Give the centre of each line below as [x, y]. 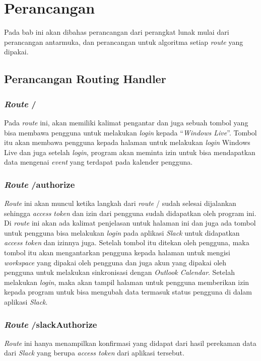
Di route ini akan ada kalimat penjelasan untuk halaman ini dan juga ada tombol [130, 223]
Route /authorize [40, 184]
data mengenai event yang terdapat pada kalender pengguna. [99, 162]
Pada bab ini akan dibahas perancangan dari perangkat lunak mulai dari [117, 32]
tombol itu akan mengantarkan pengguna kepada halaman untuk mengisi [117, 252]
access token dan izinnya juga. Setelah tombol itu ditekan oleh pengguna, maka [127, 242]
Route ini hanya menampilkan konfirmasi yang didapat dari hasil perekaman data [130, 343]
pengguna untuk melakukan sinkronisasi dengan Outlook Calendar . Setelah [119, 272]
